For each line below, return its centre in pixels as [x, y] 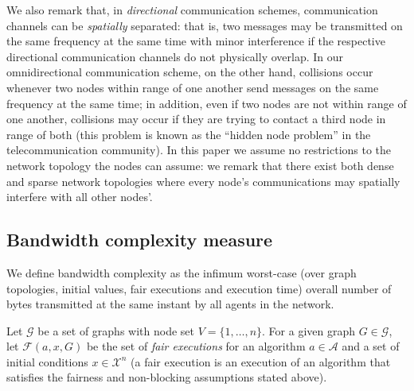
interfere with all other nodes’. [80, 197]
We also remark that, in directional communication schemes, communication [192, 10]
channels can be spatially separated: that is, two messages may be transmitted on [205, 25]
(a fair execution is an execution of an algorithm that [261, 361]
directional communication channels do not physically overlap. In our [175, 56]
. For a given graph [309, 330]
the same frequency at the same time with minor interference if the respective [196, 41]
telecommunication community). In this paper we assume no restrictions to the [199, 150]
